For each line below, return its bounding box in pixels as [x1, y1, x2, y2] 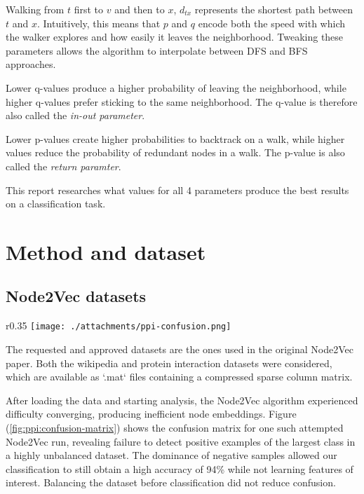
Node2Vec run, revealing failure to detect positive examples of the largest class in [6, 434, 356, 448]
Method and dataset [6, 237, 206, 266]
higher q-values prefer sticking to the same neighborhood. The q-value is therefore [6, 94, 358, 109]
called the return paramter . [6, 158, 121, 173]
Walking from [6, 2, 65, 16]
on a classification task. [6, 196, 106, 211]
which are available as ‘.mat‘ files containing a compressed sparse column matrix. [6, 369, 353, 384]
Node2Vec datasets [6, 285, 147, 307]
